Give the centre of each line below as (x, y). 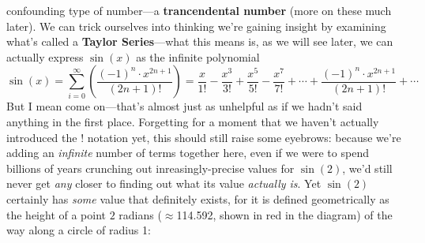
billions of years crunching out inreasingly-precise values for (150, 168)
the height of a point (56, 214)
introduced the (42, 137)
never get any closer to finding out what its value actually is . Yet (164, 183)
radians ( (140, 214)
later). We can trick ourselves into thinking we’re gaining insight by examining (196, 26)
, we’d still (367, 168)
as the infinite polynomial (198, 56)
